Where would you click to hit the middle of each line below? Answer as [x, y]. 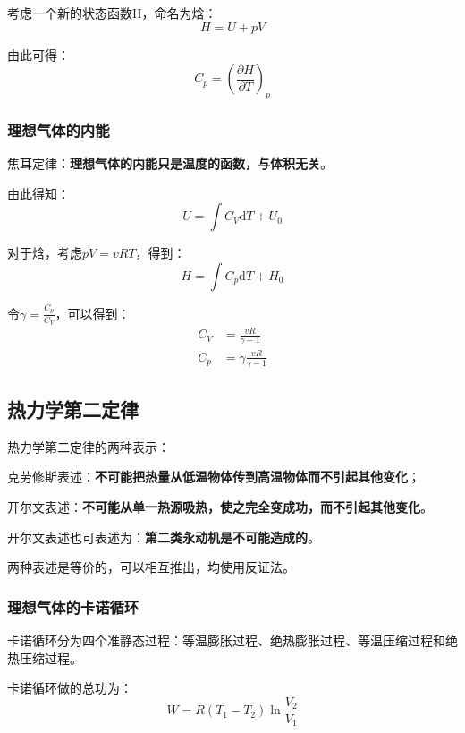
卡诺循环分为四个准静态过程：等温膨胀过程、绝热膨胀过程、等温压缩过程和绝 [232, 640]
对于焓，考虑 [45, 253]
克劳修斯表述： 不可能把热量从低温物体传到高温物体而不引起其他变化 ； [214, 477]
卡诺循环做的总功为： [70, 688]
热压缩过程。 [45, 657]
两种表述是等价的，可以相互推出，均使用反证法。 [151, 567]
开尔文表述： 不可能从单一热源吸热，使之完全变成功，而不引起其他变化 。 [220, 507]
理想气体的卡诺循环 [73, 606]
